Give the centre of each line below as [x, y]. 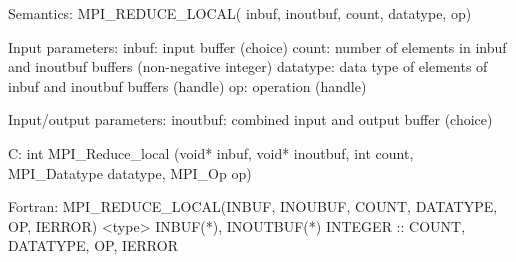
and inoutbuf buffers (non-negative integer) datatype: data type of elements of [248, 66]
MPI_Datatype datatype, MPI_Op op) [130, 172]
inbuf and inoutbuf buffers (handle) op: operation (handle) [187, 85]
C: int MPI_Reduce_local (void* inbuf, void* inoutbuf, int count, [211, 152]
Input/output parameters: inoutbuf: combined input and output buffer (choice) [250, 119]
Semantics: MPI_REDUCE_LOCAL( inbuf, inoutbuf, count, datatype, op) [240, 13]
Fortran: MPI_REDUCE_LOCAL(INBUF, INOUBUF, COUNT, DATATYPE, [253, 206]
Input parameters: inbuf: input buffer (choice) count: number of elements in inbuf [257, 46]
